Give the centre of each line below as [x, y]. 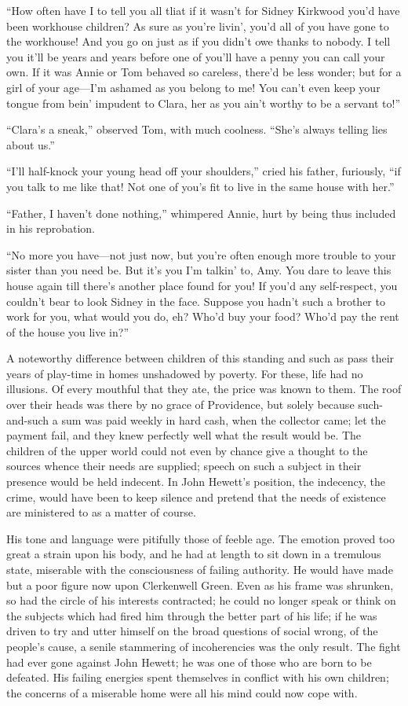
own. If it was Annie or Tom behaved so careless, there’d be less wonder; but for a [204, 72]
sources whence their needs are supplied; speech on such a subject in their [184, 466]
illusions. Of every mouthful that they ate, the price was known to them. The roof [204, 389]
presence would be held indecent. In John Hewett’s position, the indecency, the [196, 482]
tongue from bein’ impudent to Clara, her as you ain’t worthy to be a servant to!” [204, 103]
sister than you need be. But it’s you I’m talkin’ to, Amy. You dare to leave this [199, 270]
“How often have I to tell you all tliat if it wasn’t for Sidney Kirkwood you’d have [203, 10]
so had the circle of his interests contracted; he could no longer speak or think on [201, 600]
